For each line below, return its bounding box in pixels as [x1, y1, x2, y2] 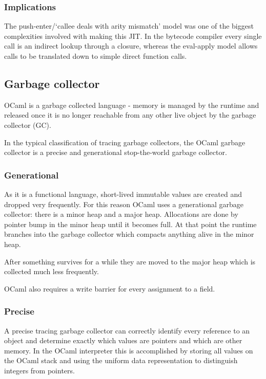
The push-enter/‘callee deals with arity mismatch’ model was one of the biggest [4, 20, 254, 31]
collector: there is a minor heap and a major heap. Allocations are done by [4, 209, 238, 219]
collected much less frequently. [4, 266, 99, 277]
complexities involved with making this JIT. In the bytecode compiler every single [4, 30, 262, 41]
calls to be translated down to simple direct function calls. [4, 51, 187, 61]
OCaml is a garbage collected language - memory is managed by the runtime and [4, 99, 259, 110]
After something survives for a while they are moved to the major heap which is [4, 256, 256, 266]
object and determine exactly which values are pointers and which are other [4, 335, 242, 346]
